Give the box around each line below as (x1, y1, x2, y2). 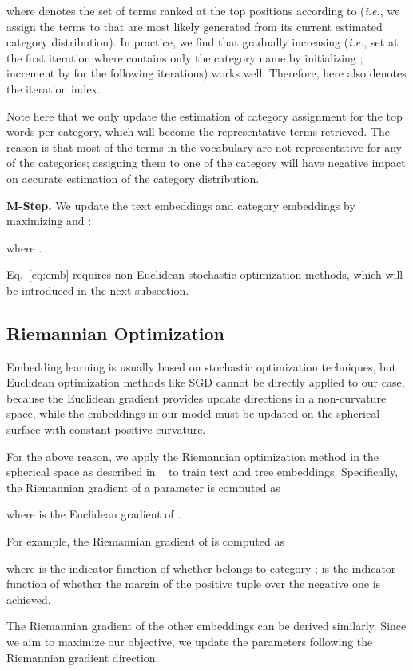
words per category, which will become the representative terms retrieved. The (6, 123, 390, 140)
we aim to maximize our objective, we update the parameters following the (6, 633, 373, 650)
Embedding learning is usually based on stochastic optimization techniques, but (6, 358, 397, 375)
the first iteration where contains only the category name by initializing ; (6, 49, 363, 66)
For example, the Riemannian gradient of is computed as (6, 533, 284, 550)
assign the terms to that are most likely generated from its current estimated (6, 18, 383, 34)
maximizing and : (6, 212, 92, 229)
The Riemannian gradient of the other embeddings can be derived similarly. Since (6, 617, 407, 634)
